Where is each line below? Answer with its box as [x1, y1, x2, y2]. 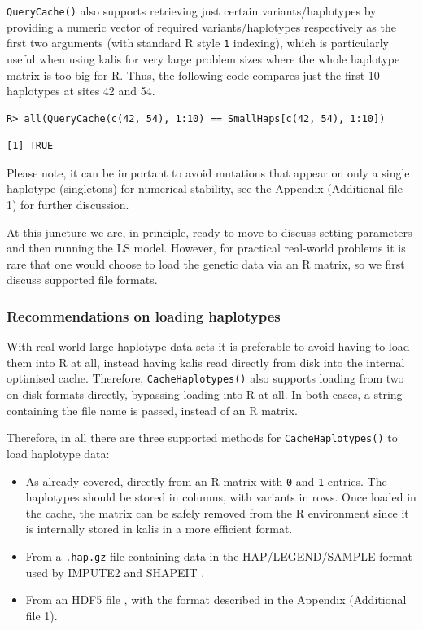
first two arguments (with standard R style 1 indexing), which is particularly [7, 34, 389, 51]
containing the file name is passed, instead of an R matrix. [7, 401, 298, 418]
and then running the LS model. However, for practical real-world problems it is [7, 239, 406, 256]
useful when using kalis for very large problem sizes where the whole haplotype [7, 50, 400, 67]
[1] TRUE [7, 140, 54, 152]
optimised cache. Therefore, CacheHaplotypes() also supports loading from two [7, 370, 404, 387]
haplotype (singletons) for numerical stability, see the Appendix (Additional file [7, 180, 403, 197]
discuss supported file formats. [7, 271, 158, 288]
